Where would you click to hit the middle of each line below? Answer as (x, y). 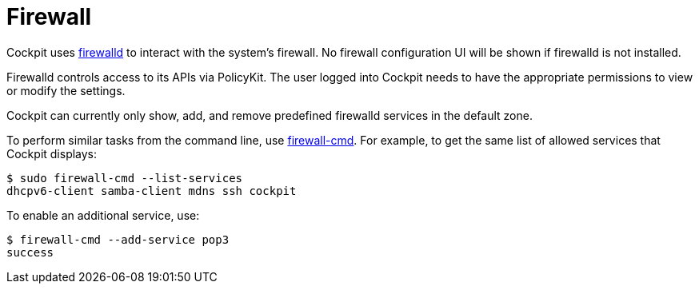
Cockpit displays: (52, 153)
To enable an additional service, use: (103, 215)
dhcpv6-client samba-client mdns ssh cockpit (152, 191)
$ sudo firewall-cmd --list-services (125, 178)
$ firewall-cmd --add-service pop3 (118, 239)
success (30, 252)
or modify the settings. (66, 90)
